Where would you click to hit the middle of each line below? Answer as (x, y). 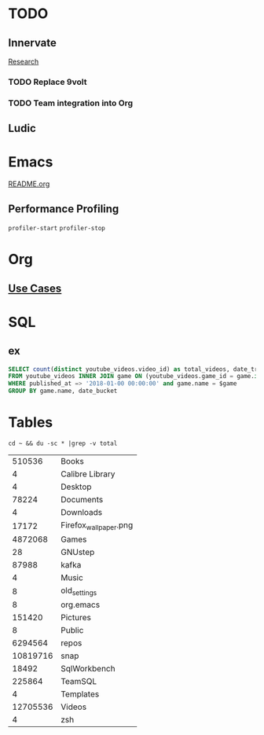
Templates (80, 694)
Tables (31, 423)
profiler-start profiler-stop (57, 228)
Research (24, 61)
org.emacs (81, 605)
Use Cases (35, 288)
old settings (79, 591)
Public (72, 630)
